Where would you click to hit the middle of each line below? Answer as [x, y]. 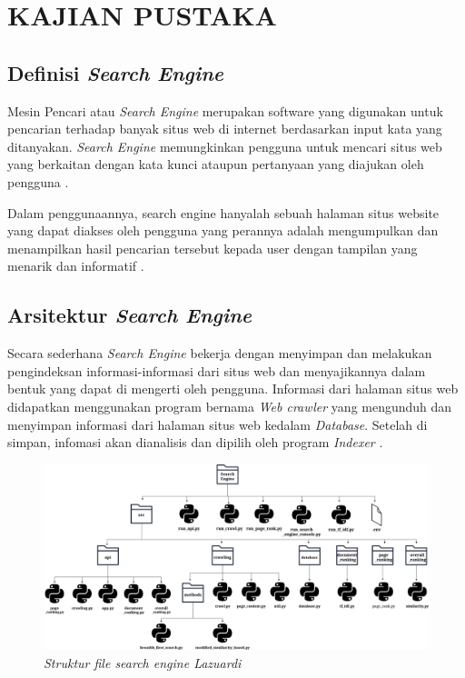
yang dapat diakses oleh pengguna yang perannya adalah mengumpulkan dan [223, 230]
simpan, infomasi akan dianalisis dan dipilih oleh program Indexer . [195, 442]
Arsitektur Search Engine [130, 315]
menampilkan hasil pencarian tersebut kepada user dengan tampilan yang [213, 248]
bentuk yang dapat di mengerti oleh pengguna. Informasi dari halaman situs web [233, 389]
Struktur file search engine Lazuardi [143, 662]
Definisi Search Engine [115, 72]
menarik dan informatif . [76, 266]
